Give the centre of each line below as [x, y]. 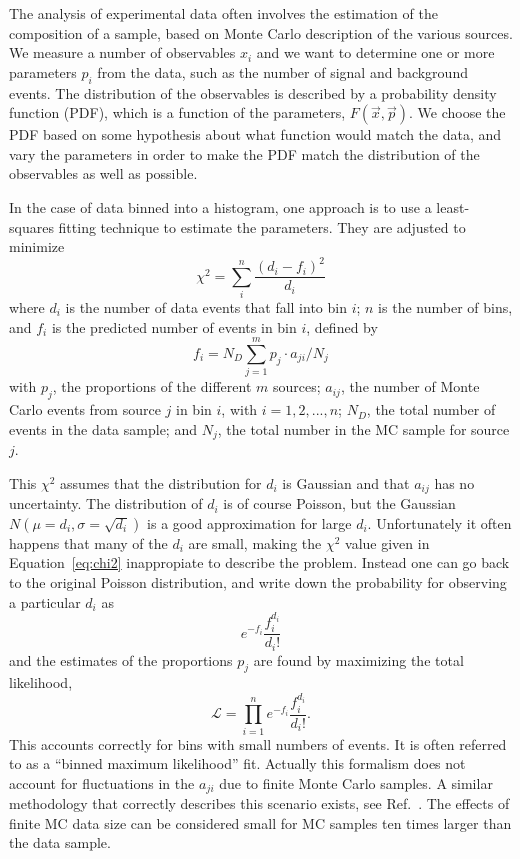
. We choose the [457, 112]
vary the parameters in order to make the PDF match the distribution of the [244, 153]
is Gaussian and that [346, 482]
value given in [387, 542]
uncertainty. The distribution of [106, 503]
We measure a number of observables [122, 52]
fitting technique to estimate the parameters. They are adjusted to [262, 226]
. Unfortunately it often [439, 522]
